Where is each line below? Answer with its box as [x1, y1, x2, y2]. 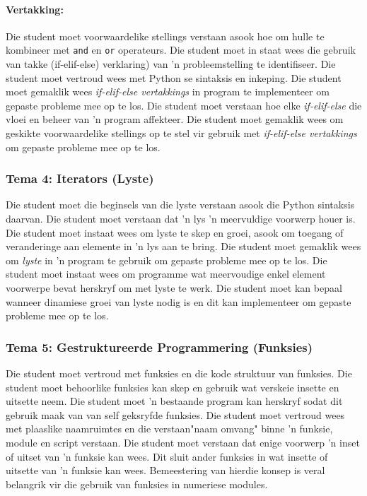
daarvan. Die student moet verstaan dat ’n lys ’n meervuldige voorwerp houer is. [6, 211, 356, 226]
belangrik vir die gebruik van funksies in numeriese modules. [6, 476, 268, 491]
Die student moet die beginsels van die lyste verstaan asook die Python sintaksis [6, 197, 355, 212]
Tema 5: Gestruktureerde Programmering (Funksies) [6, 338, 313, 355]
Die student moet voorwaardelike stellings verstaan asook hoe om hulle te [6, 28, 325, 43]
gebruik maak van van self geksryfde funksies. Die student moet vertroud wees [6, 407, 345, 422]
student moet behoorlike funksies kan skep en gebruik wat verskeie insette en [6, 379, 339, 394]
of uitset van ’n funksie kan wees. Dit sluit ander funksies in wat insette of [6, 449, 328, 463]
